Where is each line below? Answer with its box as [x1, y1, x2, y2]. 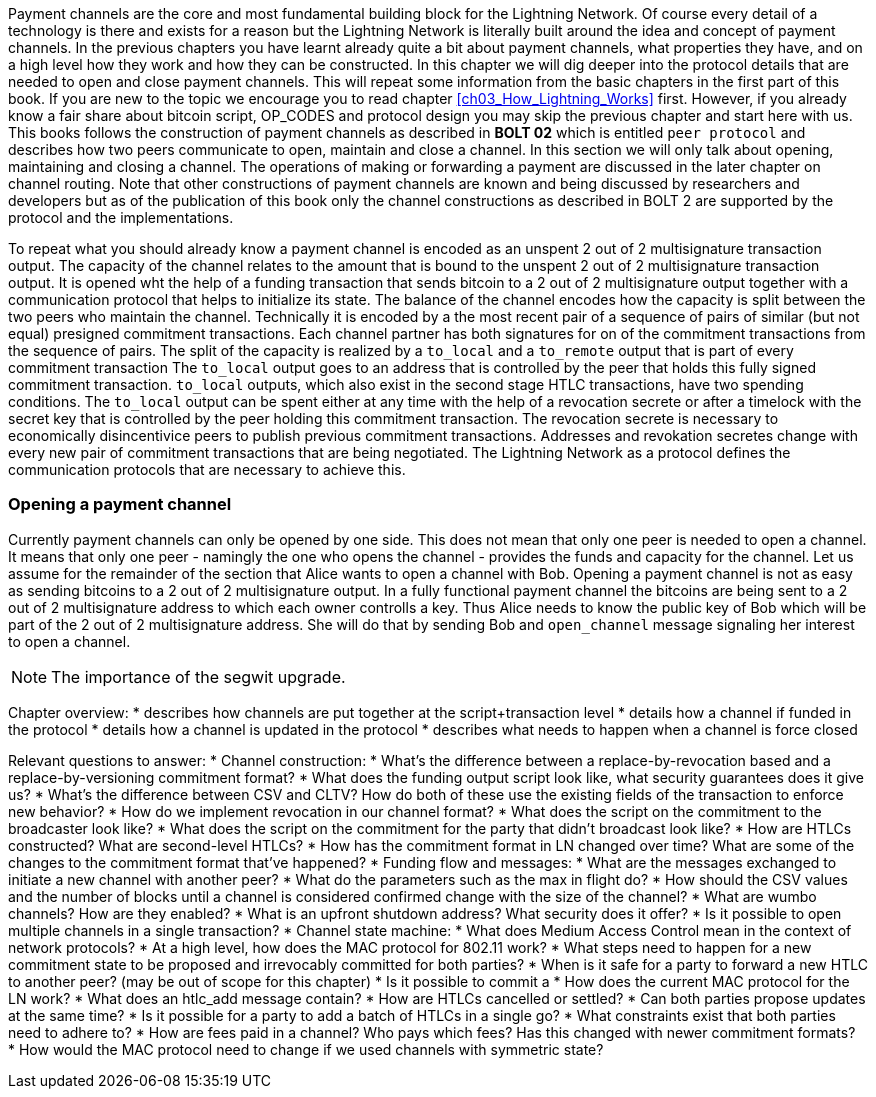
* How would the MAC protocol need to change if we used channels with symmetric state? [8, 1040, 604, 1058]
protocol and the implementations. [8, 209, 234, 226]
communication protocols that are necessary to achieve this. [8, 461, 406, 478]
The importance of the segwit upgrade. [51, 666, 346, 687]
